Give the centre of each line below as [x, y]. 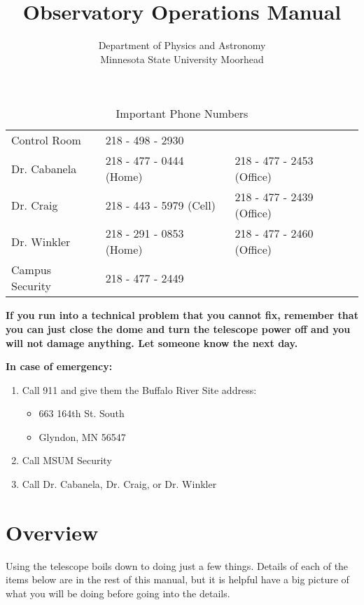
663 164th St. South [82, 413]
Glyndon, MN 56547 [82, 436]
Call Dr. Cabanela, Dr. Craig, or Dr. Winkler [119, 484]
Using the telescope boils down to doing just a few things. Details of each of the [177, 565]
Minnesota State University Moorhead [182, 59]
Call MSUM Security [67, 460]
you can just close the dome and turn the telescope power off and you [178, 328]
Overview [52, 532]
